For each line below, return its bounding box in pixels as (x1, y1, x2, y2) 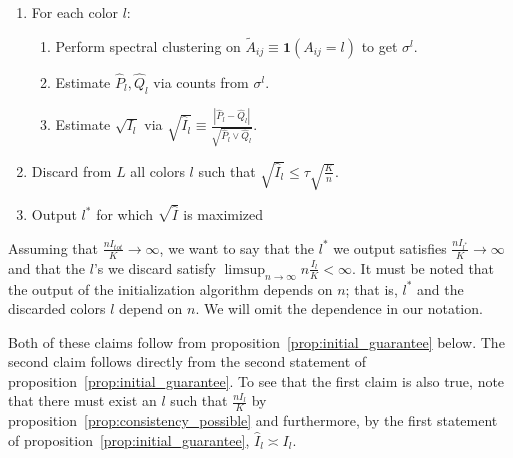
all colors (130, 160, 185, 181)
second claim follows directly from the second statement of (8, 351, 367, 372)
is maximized (183, 204, 264, 225)
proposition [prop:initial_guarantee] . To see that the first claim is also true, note (8, 370, 505, 391)
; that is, (345, 278, 398, 299)
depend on (118, 298, 183, 319)
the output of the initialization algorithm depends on (8, 278, 333, 299)
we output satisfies (333, 237, 447, 258)
